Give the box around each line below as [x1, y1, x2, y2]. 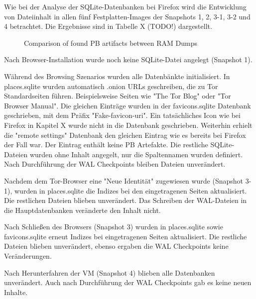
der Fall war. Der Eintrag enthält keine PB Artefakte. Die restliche [4, 139, 208, 150]
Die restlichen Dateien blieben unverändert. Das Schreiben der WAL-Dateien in [4, 195, 247, 205]
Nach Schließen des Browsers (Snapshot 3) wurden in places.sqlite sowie [4, 221, 223, 232]
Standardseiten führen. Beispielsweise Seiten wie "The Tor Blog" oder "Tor [4, 91, 231, 101]
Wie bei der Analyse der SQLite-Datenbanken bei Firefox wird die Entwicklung [4, 1, 247, 11]
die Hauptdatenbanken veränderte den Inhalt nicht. [4, 204, 161, 215]
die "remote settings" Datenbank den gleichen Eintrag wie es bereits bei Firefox [4, 129, 246, 140]
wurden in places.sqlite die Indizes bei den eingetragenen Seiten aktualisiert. [14, 185, 247, 196]
